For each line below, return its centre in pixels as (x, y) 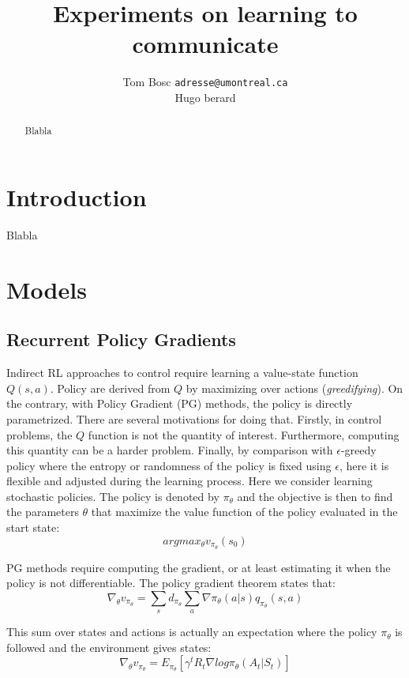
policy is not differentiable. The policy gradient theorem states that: (171, 583)
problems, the (39, 434)
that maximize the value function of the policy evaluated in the (244, 512)
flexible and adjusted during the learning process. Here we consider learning (189, 481)
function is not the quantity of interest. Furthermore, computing (244, 434)
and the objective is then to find (315, 496)
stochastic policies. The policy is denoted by (113, 496)
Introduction (77, 197)
